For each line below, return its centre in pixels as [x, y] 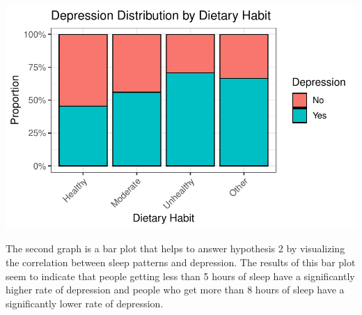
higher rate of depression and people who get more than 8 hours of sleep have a [175, 290]
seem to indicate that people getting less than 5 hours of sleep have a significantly [180, 276]
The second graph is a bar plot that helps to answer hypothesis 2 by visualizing [175, 248]
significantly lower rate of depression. [85, 303]
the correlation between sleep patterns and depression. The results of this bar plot [181, 262]
